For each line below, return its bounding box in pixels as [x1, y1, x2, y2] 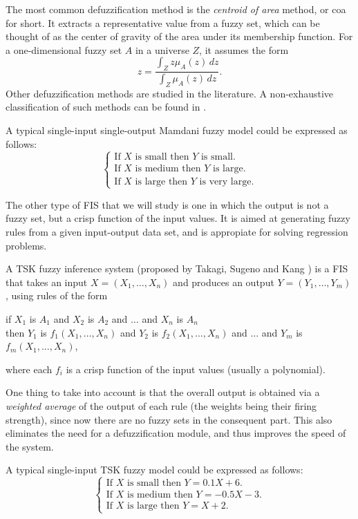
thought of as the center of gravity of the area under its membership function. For [6, 29, 353, 44]
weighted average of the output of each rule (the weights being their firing [6, 398, 317, 413]
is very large [199, 176, 252, 187]
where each [6, 361, 53, 376]
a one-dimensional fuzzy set [6, 42, 122, 57]
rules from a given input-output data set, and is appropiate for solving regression [6, 225, 348, 238]
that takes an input [6, 274, 88, 289]
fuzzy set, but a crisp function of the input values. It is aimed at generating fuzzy [6, 211, 350, 225]
